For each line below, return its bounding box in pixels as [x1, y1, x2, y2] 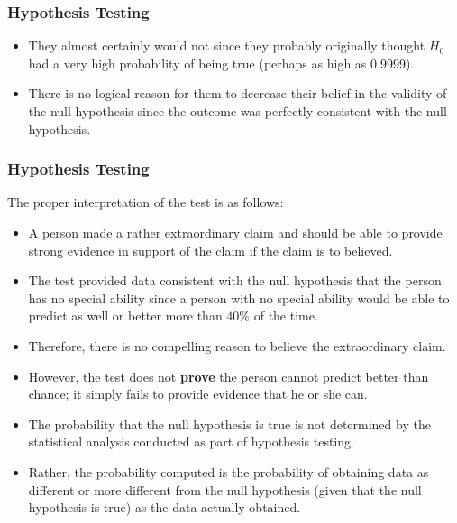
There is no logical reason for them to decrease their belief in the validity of [28, 84, 447, 103]
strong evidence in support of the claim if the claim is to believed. [28, 240, 393, 259]
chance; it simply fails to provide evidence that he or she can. [28, 384, 368, 403]
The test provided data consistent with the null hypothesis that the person [28, 271, 442, 290]
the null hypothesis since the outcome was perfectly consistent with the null [28, 102, 447, 120]
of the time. [253, 306, 318, 325]
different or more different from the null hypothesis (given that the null [28, 480, 422, 499]
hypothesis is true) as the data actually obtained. [28, 498, 301, 517]
